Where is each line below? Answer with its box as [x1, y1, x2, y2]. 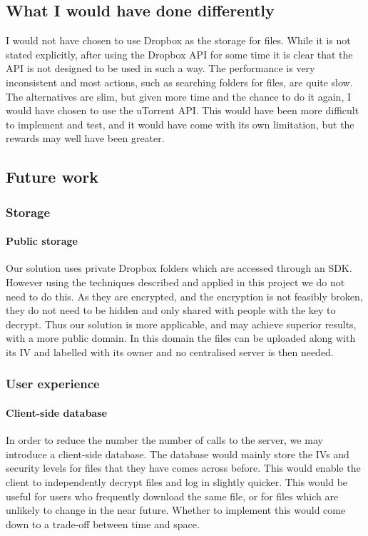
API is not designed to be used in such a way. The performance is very [6, 61, 315, 76]
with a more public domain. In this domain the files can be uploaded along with [6, 330, 356, 345]
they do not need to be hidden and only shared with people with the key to [6, 303, 336, 318]
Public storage [6, 233, 78, 248]
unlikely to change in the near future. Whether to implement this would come [6, 502, 346, 517]
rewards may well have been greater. [6, 131, 165, 146]
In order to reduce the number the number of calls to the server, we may [6, 433, 323, 447]
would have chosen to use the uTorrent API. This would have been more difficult [6, 103, 359, 118]
